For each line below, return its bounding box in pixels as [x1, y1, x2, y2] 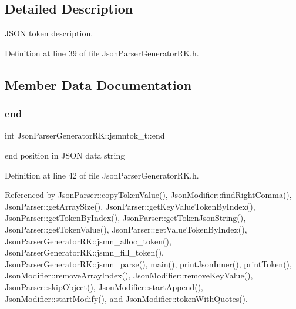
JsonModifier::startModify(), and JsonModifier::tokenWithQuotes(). [5, 292, 248, 304]
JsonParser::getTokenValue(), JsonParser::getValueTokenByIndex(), [5, 223, 247, 235]
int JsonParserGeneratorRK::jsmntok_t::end [5, 129, 165, 142]
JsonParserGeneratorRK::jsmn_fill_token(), [5, 246, 164, 258]
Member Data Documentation [5, 75, 192, 93]
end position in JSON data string [5, 149, 125, 161]
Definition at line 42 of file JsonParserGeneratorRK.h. [5, 169, 199, 181]
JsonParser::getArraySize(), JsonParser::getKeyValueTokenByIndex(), [5, 200, 255, 212]
